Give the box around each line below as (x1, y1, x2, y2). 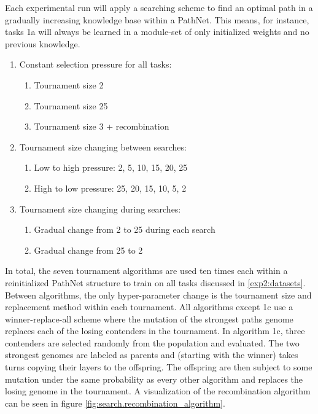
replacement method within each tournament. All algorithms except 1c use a (5, 300, 293, 313)
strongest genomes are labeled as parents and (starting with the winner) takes (5, 348, 298, 361)
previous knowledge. (5, 37, 80, 50)
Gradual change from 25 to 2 (34, 243, 143, 256)
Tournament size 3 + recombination (34, 120, 169, 133)
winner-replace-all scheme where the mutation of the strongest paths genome (5, 312, 293, 325)
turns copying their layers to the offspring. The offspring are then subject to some (5, 361, 312, 373)
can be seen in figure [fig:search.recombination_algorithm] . (5, 396, 225, 409)
